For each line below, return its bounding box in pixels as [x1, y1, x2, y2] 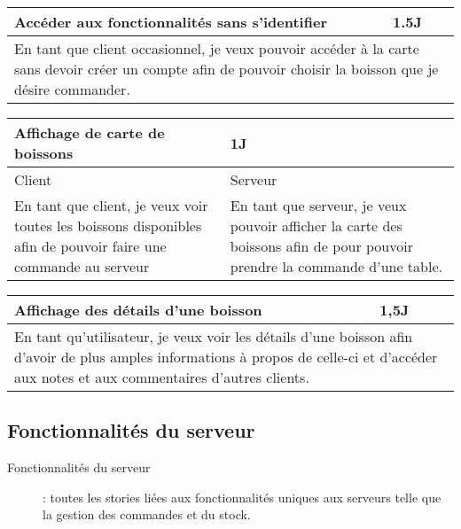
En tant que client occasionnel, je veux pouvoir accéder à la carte [14, 38, 419, 58]
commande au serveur [14, 256, 150, 276]
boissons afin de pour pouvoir [230, 236, 413, 256]
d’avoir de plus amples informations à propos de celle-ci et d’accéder [14, 346, 438, 367]
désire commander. [14, 79, 130, 99]
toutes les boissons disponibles [14, 215, 202, 236]
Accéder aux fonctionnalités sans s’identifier [14, 12, 327, 32]
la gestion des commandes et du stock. [43, 505, 251, 524]
